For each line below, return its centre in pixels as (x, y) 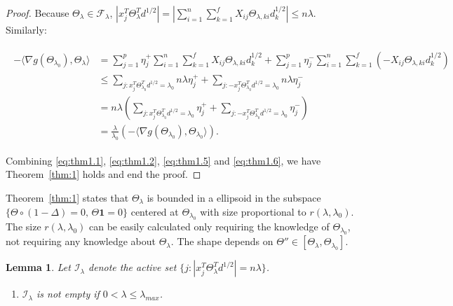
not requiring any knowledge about (81, 241)
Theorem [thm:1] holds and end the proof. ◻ (103, 174)
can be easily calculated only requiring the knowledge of (209, 226)
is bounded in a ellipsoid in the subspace (234, 197)
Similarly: (26, 29)
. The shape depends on (222, 241)
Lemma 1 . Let (38, 267)
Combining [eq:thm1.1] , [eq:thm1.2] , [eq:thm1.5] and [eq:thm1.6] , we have (163, 160)
